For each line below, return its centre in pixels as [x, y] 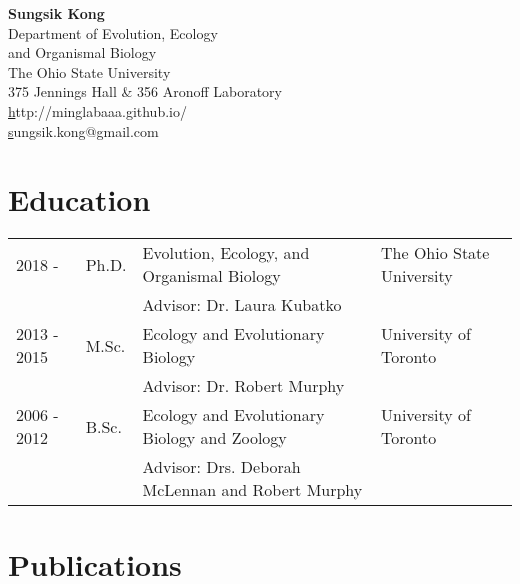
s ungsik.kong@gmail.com [83, 130]
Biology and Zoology [214, 438]
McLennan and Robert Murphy [252, 490]
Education [79, 199]
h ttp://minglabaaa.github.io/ [97, 110]
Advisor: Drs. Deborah [221, 467]
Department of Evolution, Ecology [113, 32]
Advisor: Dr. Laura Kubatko [242, 305]
